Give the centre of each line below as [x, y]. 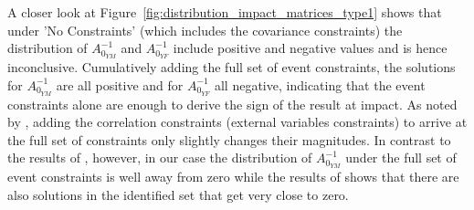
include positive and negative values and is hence [310, 48]
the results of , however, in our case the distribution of [160, 157]
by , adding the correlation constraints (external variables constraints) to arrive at [237, 122]
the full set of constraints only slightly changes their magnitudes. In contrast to [229, 139]
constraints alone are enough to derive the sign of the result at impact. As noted [232, 104]
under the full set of [401, 157]
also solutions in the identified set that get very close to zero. [178, 194]
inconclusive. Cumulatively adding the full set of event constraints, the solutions [232, 67]
